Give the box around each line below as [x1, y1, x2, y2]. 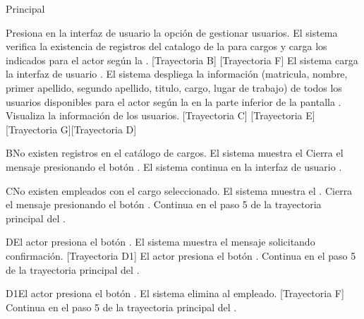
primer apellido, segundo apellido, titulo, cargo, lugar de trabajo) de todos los [6, 80, 342, 95]
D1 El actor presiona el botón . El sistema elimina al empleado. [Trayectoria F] [6, 286, 344, 301]
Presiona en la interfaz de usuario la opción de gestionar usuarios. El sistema [6, 25, 338, 40]
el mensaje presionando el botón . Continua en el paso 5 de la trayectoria [6, 197, 322, 212]
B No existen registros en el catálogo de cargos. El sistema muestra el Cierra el [6, 145, 344, 160]
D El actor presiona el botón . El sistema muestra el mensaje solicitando [6, 234, 315, 249]
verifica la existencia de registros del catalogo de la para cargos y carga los [6, 39, 327, 54]
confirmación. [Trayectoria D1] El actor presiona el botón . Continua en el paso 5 [6, 248, 356, 263]
